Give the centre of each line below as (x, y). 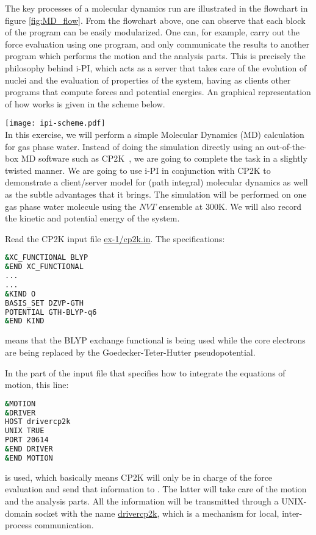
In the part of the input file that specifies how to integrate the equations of (145, 372)
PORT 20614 (27, 440)
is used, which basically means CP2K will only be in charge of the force (139, 477)
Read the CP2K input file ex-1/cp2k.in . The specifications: (115, 238)
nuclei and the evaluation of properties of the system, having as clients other (148, 80)
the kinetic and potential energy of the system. (92, 218)
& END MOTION (29, 458)
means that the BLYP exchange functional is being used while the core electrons (155, 340)
